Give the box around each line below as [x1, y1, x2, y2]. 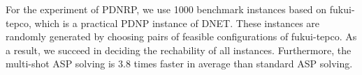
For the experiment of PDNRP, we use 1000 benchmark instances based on [6, 2, 327, 16]
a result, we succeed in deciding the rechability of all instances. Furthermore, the [6, 42, 352, 57]
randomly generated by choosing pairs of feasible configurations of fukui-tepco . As [6, 29, 357, 44]
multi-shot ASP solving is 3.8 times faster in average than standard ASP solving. [6, 56, 353, 71]
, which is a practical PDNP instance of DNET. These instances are [29, 15, 320, 30]
